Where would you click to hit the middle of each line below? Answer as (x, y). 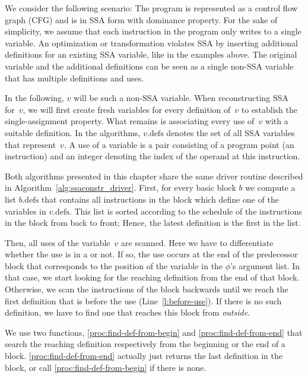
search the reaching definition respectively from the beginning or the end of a (145, 344)
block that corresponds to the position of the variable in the (114, 265)
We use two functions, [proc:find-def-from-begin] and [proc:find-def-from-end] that (154, 332)
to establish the (269, 109)
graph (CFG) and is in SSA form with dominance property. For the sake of (141, 19)
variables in (26, 211)
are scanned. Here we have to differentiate (197, 242)
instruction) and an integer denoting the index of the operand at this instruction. (153, 156)
